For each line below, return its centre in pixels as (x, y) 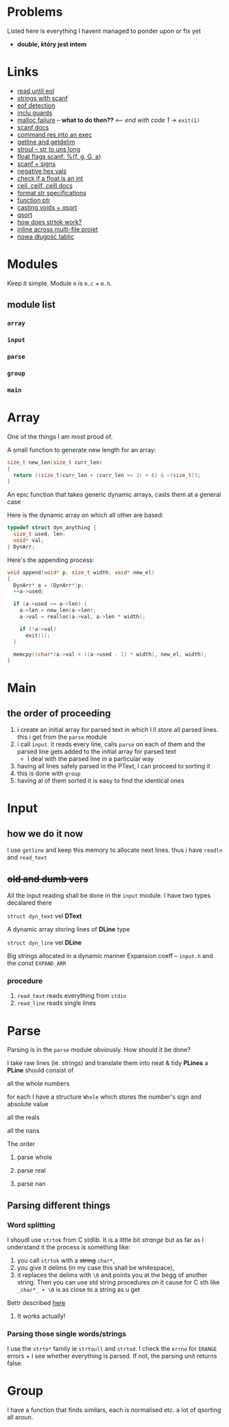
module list (32, 305)
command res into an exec (55, 134)
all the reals (23, 1117)
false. (15, 1363)
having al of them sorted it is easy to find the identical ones (101, 781)
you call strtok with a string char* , (66, 1260)
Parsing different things (59, 1205)
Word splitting (31, 1225)
